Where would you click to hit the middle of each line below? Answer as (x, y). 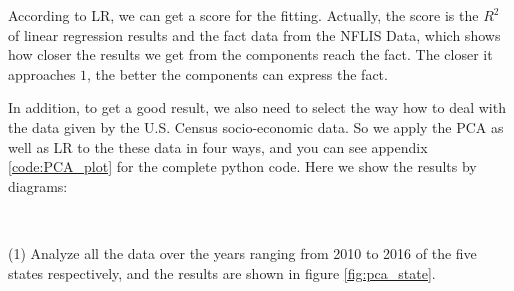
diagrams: (38, 185)
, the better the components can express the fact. (237, 73)
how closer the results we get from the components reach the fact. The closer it (250, 54)
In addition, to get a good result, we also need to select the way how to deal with (257, 107)
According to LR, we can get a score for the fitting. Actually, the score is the (243, 15)
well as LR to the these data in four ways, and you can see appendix (218, 146)
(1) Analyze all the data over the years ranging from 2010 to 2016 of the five (242, 252)
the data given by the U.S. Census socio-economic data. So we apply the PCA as (256, 126)
